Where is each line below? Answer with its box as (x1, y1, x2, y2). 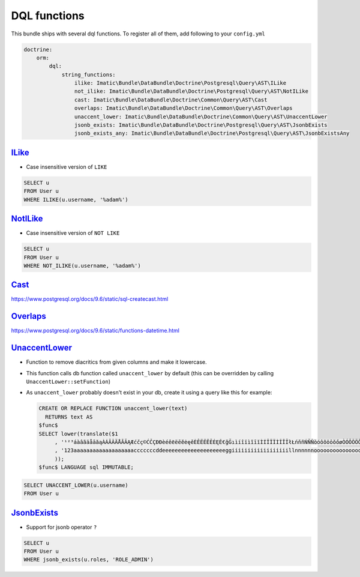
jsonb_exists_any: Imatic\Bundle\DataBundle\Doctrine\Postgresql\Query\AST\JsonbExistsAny (74, 130, 350, 137)
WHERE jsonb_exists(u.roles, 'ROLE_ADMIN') (23, 556, 154, 563)
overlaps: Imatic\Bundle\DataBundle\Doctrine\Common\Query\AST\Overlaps (74, 105, 293, 112)
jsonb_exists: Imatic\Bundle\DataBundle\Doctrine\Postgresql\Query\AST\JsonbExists (74, 122, 328, 128)
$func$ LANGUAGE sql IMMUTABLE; (38, 464, 134, 471)
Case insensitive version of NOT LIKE (26, 229, 120, 237)
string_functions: (61, 71, 116, 78)
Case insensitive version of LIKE (26, 163, 107, 171)
